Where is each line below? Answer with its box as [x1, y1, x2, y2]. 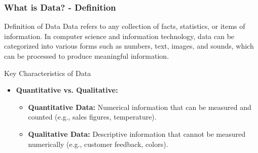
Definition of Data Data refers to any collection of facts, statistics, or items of [4, 21, 245, 31]
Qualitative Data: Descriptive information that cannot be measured [28, 128, 246, 139]
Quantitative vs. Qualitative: [16, 85, 118, 95]
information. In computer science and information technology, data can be [4, 30, 235, 41]
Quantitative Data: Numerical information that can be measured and [28, 101, 251, 112]
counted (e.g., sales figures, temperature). [28, 111, 157, 122]
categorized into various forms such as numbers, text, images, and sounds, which [4, 41, 254, 51]
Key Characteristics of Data [4, 67, 91, 78]
